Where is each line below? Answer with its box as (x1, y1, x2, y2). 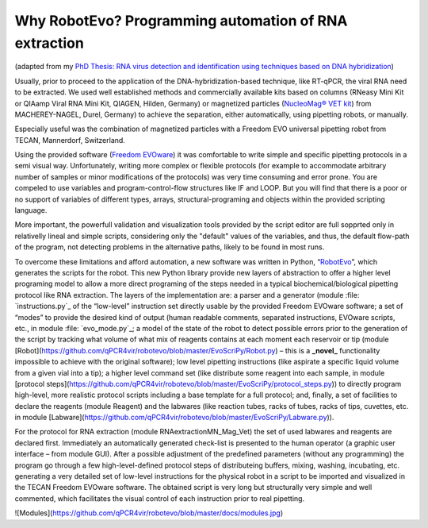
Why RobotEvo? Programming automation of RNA (14, 12, 348, 29)
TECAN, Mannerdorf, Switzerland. (14, 135, 126, 145)
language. (14, 206, 48, 215)
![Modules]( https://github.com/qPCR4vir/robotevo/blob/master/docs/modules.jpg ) (14, 508, 284, 518)
